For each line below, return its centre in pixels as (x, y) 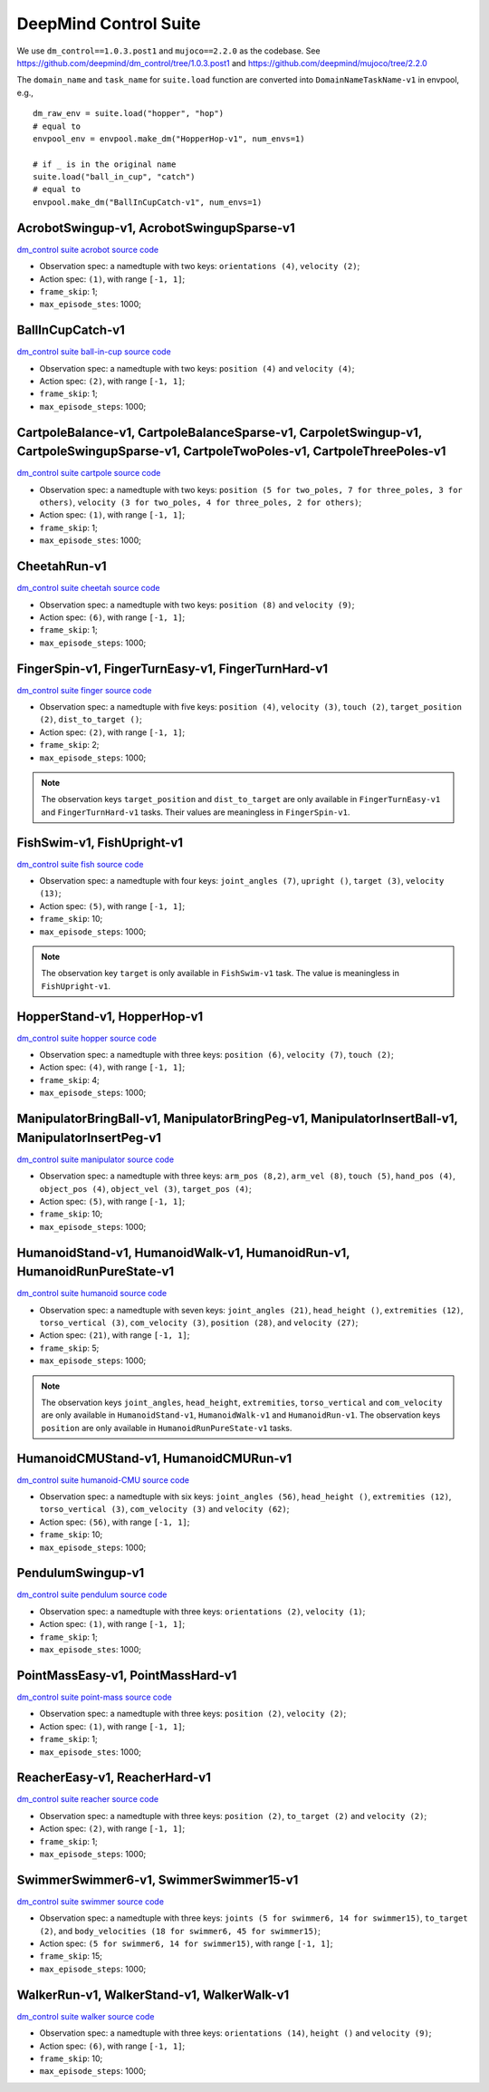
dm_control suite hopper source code (87, 1038)
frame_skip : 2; (69, 745)
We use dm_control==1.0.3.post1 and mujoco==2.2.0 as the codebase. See (168, 51)
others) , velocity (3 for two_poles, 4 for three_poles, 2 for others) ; (201, 502)
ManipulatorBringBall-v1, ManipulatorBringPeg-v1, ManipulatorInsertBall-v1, (237, 1119)
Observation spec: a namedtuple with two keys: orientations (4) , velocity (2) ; (200, 266)
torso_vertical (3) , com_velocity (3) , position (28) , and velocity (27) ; (199, 1322)
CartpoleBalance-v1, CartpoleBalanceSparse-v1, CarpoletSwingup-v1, (220, 432)
